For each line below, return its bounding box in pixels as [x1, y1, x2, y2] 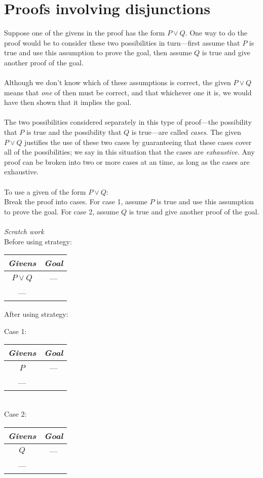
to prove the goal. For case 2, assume [4, 206, 119, 216]
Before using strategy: [4, 236, 72, 246]
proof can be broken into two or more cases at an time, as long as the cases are [4, 156, 250, 167]
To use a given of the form [4, 186, 86, 197]
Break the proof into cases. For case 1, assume [4, 196, 147, 207]
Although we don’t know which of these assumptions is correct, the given [4, 77, 231, 88]
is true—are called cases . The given [131, 127, 241, 137]
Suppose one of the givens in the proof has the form [4, 27, 165, 38]
